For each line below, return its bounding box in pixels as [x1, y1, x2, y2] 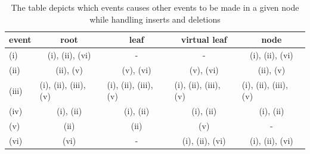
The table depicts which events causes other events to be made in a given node [11, 1, 299, 13]
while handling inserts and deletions [89, 12, 221, 25]
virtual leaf [181, 33, 227, 46]
